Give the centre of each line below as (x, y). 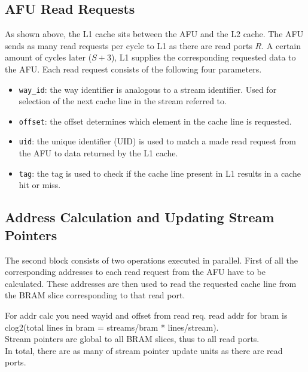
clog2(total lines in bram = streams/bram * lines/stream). (112, 327)
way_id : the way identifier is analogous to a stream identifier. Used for (148, 89)
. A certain (281, 45)
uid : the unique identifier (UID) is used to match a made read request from (157, 141)
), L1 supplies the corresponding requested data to (203, 57)
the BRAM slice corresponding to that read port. (95, 295)
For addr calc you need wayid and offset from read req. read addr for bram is (146, 315)
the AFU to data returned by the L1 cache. (98, 153)
